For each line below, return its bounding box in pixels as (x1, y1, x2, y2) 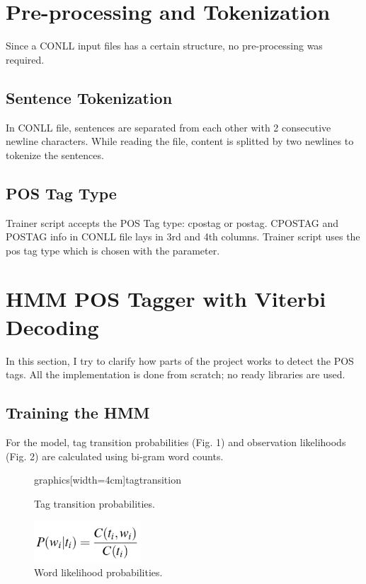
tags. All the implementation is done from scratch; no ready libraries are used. (6, 367, 345, 382)
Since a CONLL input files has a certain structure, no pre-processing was (6, 38, 323, 53)
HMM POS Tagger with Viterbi (6, 284, 326, 313)
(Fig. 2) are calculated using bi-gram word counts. (6, 448, 224, 463)
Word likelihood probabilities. (34, 564, 163, 579)
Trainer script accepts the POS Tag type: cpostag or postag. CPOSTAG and (6, 215, 338, 230)
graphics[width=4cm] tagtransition (34, 472, 181, 487)
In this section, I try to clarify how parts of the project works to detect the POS (6, 353, 354, 368)
